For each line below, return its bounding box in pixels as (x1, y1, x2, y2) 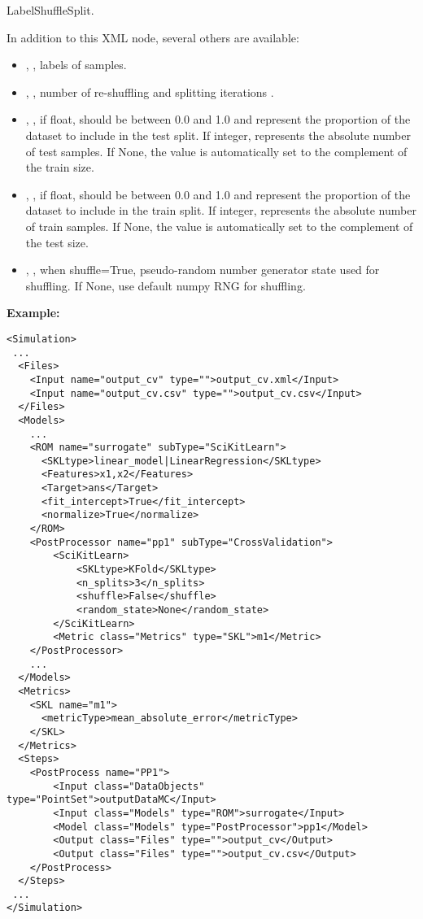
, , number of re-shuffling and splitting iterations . (25, 83, 274, 100)
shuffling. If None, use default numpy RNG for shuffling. (25, 277, 306, 294)
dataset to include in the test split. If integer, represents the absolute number (25, 126, 411, 143)
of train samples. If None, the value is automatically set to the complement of (25, 217, 413, 234)
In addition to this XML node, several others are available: (7, 28, 299, 46)
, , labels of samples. (25, 56, 127, 73)
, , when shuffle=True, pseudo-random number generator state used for (25, 261, 380, 278)
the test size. (25, 233, 89, 250)
